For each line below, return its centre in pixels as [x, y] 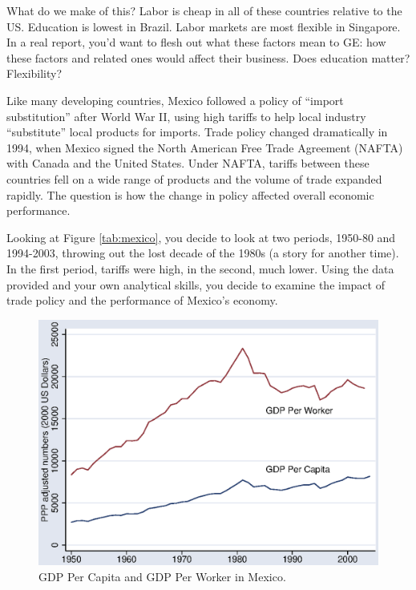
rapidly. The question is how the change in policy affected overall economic [190, 194]
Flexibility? [34, 73]
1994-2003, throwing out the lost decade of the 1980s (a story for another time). [203, 253]
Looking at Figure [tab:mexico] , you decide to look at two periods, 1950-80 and [201, 237]
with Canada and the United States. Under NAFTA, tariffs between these [188, 163]
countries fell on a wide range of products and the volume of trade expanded [194, 178]
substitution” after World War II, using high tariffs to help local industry [186, 116]
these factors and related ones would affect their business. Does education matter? [208, 57]
